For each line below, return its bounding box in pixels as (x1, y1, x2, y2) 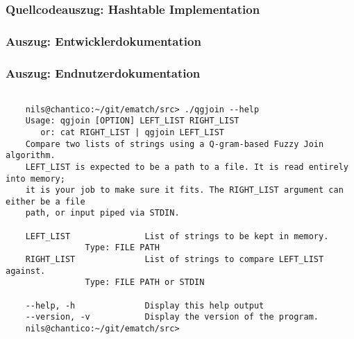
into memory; (6, 173, 65, 184)
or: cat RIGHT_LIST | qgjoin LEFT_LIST (40, 127, 224, 137)
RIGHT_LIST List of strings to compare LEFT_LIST (25, 254, 324, 265)
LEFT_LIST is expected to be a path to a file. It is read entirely (25, 162, 348, 172)
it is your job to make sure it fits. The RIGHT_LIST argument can (25, 185, 344, 195)
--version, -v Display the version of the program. (25, 312, 319, 322)
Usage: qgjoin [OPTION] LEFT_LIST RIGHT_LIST (25, 116, 239, 126)
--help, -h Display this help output (25, 300, 264, 311)
